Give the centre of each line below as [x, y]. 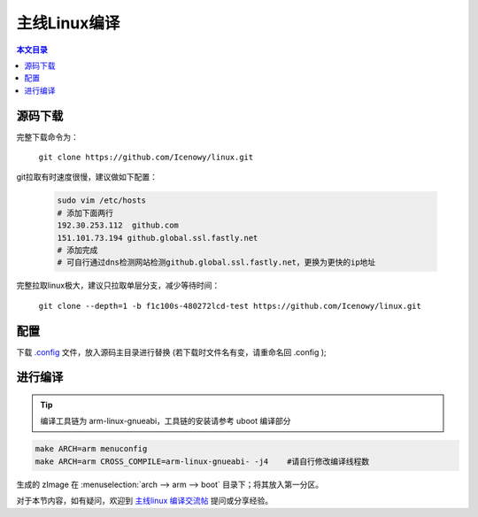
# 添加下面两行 [85, 213]
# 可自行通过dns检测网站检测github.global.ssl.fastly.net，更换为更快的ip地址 [216, 262]
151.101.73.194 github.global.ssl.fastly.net [158, 238]
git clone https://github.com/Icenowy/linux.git [146, 158]
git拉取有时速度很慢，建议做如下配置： [87, 177]
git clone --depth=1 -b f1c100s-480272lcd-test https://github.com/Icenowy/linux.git [230, 306]
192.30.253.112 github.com [118, 225]
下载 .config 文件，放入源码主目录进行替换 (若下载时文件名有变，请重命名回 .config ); [171, 352]
